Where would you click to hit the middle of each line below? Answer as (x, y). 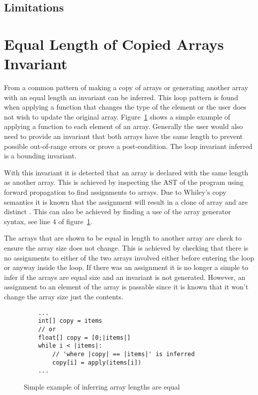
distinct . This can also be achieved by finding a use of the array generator (118, 211)
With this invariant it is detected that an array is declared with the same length (126, 172)
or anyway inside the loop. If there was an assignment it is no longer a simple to (126, 267)
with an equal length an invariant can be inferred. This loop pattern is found (121, 97)
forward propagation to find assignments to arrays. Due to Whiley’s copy (115, 192)
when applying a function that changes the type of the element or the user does (125, 107)
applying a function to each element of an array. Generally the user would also (124, 126)
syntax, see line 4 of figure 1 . (48, 221)
